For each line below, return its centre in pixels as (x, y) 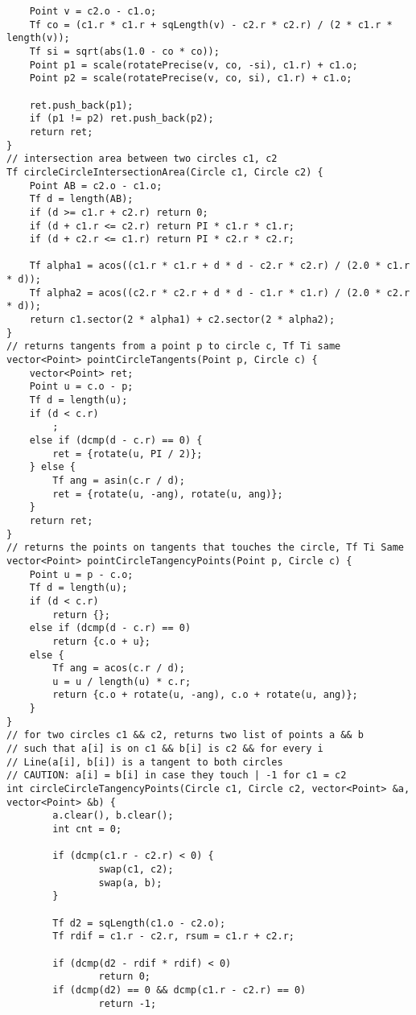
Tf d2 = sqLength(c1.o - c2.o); (139, 923)
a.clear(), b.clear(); (113, 816)
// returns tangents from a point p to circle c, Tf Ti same (174, 347)
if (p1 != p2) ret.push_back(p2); (122, 119)
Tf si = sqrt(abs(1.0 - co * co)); (124, 51)
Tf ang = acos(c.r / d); (119, 668)
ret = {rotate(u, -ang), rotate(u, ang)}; (168, 494)
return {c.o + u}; (101, 641)
